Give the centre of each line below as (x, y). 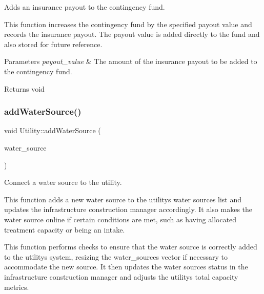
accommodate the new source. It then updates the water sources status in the (126, 267)
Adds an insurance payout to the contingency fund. (85, 7)
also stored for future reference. (53, 44)
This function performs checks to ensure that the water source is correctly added (131, 247)
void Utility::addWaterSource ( (53, 130)
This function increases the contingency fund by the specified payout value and (128, 24)
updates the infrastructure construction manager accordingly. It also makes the (128, 209)
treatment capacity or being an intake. (65, 229)
